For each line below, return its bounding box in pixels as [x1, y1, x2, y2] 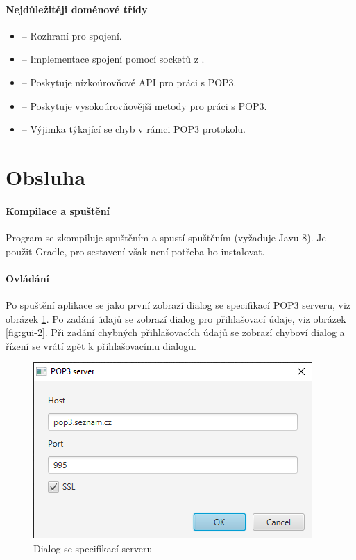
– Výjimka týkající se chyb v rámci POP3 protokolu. [22, 122, 246, 136]
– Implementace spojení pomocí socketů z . [22, 51, 205, 66]
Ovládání [6, 271, 50, 285]
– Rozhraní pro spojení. [22, 28, 122, 42]
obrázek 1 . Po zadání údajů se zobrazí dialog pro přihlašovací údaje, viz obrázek [6, 311, 346, 326]
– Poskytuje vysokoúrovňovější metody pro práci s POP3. [22, 98, 267, 113]
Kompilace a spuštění [6, 203, 110, 218]
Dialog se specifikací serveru [33, 541, 153, 555]
